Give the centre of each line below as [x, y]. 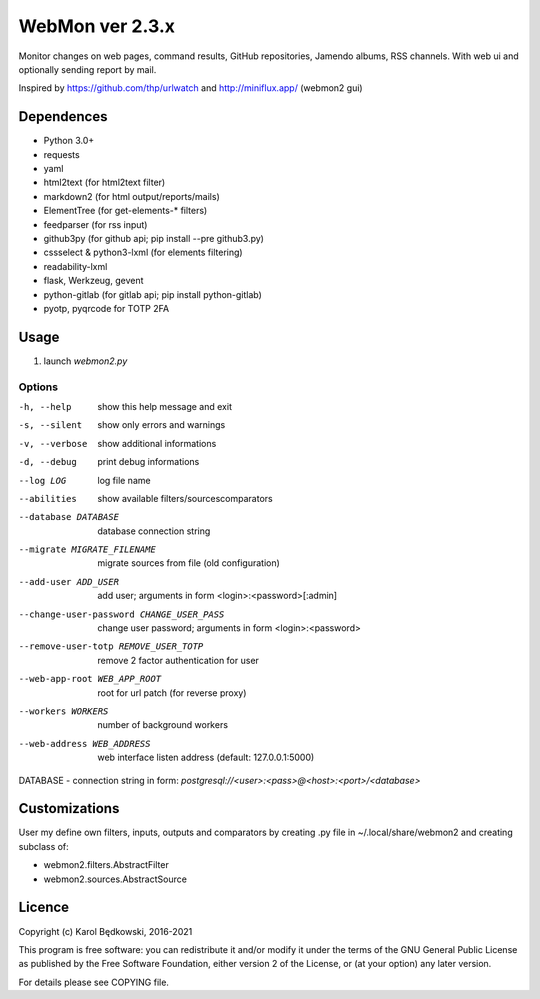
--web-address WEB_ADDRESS [84, 743]
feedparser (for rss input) [95, 224]
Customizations [69, 808]
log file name [124, 480]
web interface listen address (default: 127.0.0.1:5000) [206, 757]
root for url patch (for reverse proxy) [172, 692]
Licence [44, 907]
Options [38, 387]
